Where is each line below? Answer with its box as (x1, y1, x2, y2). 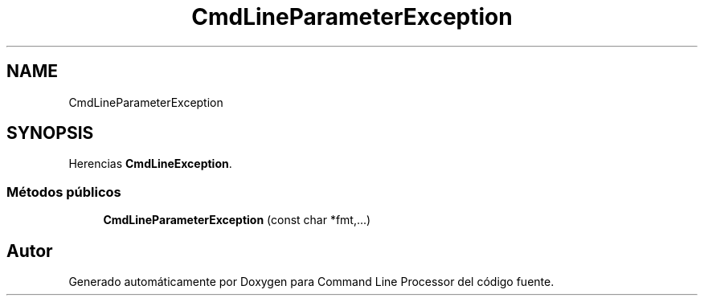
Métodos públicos (6, 183, 121, 200)
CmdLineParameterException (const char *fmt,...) (103, 213, 371, 227)
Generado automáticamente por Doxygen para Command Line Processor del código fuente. (68, 275, 555, 289)
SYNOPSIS (6, 123, 94, 144)
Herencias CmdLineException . (68, 157, 232, 171)
